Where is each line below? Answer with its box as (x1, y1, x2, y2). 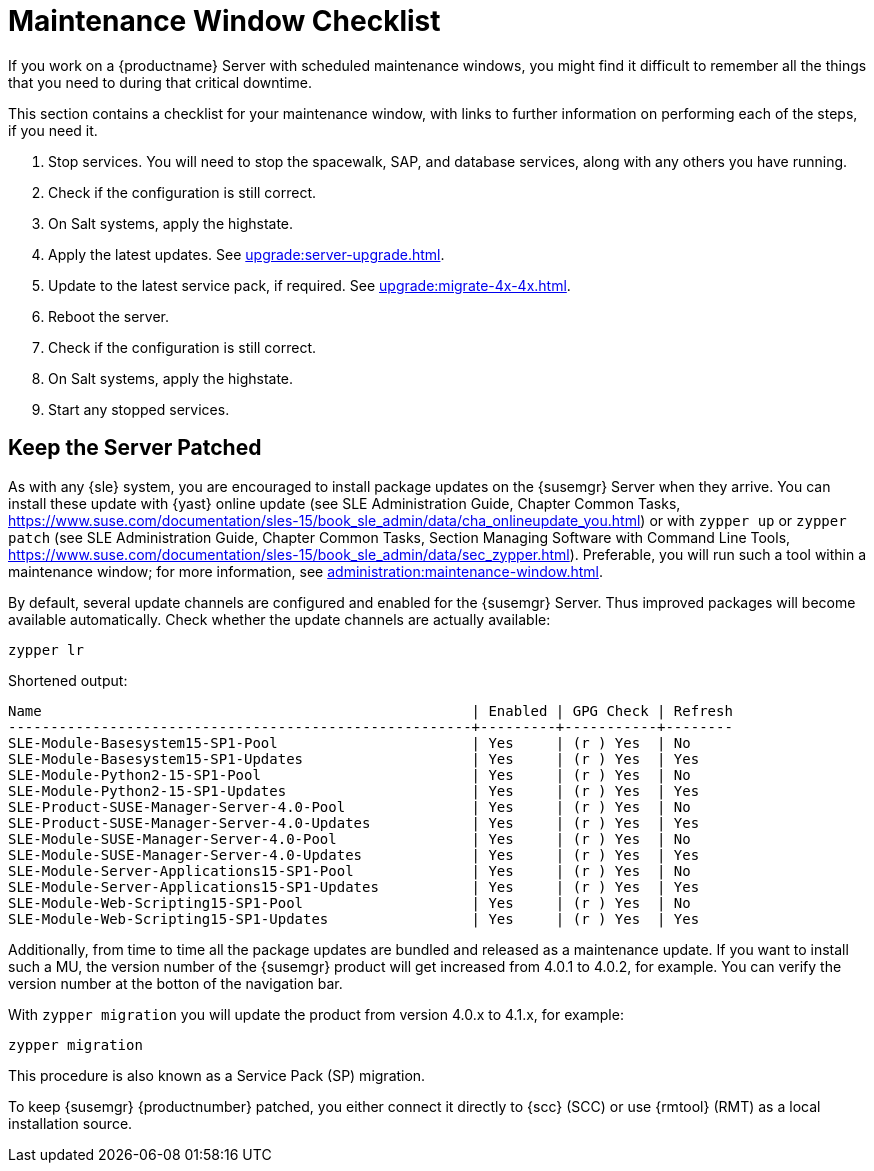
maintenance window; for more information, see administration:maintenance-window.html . (8, 562, 603, 580)
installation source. (8, 1114, 133, 1132)
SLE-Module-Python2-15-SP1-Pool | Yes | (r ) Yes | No (8, 766, 691, 783)
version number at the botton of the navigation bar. (8, 974, 343, 992)
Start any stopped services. (48, 400, 230, 418)
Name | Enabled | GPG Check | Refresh (8, 702, 733, 719)
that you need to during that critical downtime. (8, 73, 312, 91)
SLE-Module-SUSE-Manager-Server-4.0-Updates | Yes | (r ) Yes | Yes (8, 846, 700, 863)
